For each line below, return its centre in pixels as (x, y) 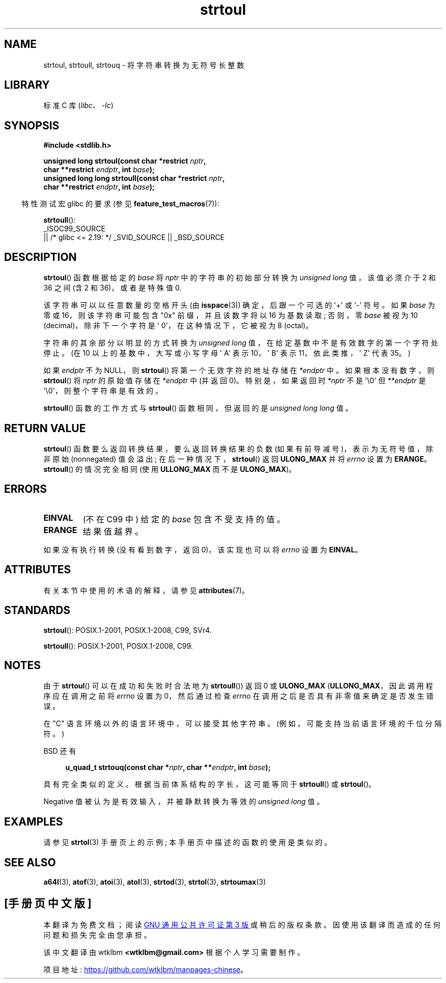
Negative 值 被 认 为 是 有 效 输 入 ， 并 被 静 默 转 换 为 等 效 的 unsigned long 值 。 (184, 802)
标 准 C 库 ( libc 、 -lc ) (78, 105)
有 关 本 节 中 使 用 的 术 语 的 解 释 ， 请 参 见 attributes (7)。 (146, 590)
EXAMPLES (34, 821)
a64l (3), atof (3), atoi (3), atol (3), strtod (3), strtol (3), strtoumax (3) (155, 882)
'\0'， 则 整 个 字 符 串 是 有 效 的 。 (103, 391)
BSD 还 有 (60, 751)
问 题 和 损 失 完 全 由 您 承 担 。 (97, 935)
